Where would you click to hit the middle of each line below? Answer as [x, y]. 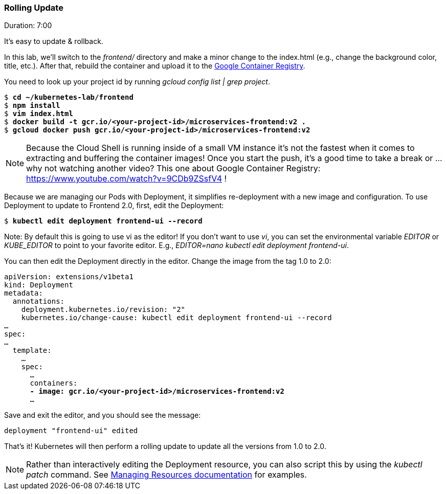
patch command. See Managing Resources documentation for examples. [166, 475]
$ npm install [32, 106]
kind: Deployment [39, 285]
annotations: [39, 301]
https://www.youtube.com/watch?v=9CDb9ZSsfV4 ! [127, 179]
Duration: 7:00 [28, 26]
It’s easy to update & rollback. [54, 41]
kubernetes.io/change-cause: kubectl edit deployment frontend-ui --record [176, 318]
